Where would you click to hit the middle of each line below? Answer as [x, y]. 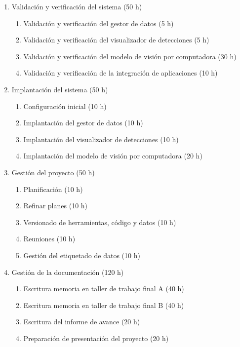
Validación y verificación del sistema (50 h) [77, 6]
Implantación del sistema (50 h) [60, 89]
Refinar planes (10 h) [56, 206]
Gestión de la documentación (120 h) [68, 272]
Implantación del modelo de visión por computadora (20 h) [113, 156]
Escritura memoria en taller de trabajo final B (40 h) [104, 305]
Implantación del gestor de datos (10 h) [83, 123]
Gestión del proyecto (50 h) [53, 172]
